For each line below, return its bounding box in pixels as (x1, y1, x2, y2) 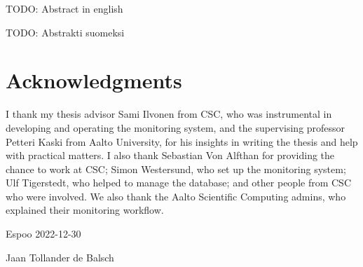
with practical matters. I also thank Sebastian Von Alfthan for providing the (6, 148, 335, 163)
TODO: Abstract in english (6, 1, 123, 15)
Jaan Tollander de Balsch (6, 249, 114, 264)
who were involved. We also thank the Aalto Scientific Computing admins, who (6, 189, 346, 203)
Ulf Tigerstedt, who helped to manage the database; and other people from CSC (6, 175, 351, 190)
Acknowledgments (6, 66, 182, 95)
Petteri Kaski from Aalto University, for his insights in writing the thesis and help (6, 134, 358, 149)
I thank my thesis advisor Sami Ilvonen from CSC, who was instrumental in (6, 107, 332, 121)
